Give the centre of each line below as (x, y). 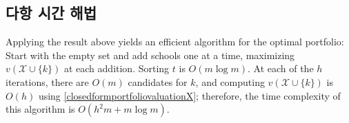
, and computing (230, 81)
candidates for (158, 81)
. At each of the (280, 68)
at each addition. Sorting (117, 68)
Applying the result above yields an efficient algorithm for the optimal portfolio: (175, 42)
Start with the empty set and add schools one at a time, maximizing (150, 55)
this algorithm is (40, 109)
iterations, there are (47, 81)
